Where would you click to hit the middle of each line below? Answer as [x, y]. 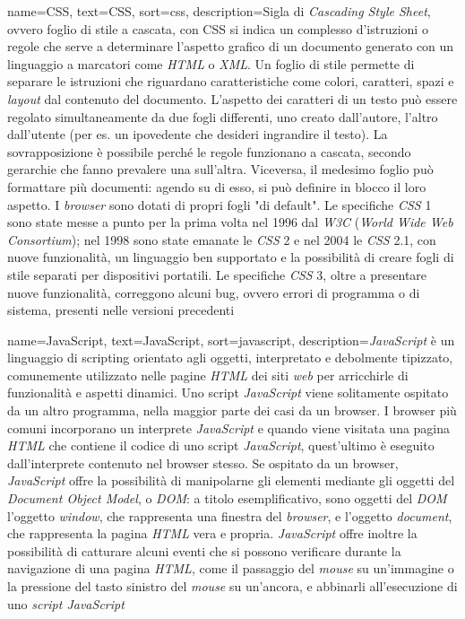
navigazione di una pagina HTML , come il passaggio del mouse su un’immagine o [231, 568]
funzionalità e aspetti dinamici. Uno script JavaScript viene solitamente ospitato [228, 392]
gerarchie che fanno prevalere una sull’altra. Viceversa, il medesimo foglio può [220, 169]
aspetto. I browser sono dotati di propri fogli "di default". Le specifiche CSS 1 [220, 204]
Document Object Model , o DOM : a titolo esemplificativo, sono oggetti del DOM [227, 498]
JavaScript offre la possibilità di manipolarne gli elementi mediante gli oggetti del [231, 480]
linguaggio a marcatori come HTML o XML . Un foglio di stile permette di [211, 63]
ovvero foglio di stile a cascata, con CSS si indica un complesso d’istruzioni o [218, 28]
